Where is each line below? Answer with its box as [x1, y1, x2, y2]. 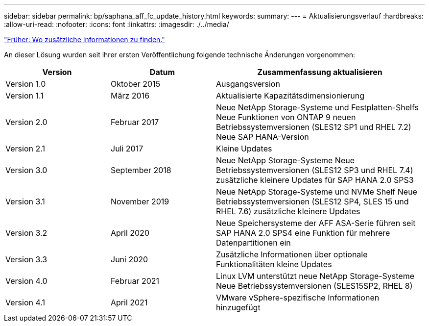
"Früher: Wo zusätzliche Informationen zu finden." [4, 35, 165, 44]
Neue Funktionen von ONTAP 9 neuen [216, 112, 356, 122]
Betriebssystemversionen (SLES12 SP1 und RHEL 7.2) [216, 122, 411, 132]
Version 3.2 [5, 228, 48, 238]
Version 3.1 [5, 197, 45, 206]
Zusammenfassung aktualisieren [257, 67, 382, 77]
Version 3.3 [5, 254, 48, 264]
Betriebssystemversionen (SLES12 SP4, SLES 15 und [216, 197, 409, 206]
